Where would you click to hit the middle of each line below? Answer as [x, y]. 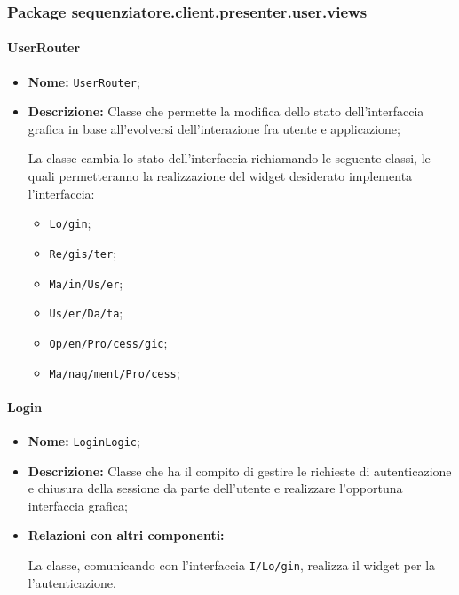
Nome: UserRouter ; [84, 81]
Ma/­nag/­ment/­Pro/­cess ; [115, 372]
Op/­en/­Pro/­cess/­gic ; [108, 342]
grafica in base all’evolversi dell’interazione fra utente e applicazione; [214, 128]
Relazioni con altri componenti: [126, 535]
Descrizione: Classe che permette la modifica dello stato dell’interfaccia [226, 111]
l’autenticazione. [72, 582]
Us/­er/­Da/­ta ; [86, 313]
